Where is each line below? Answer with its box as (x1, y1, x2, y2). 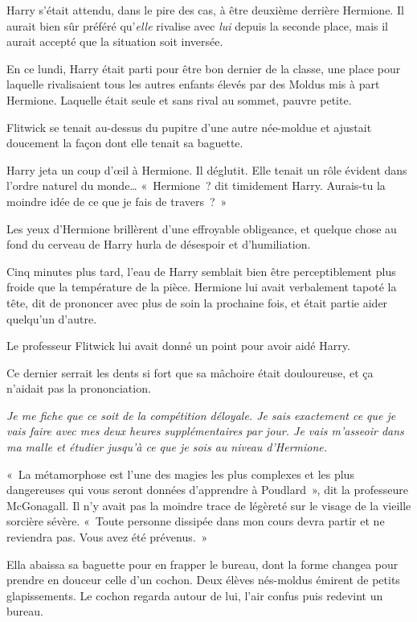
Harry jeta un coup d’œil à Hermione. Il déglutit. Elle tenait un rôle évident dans (6, 161, 407, 178)
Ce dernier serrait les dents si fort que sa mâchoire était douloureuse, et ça (6, 364, 374, 381)
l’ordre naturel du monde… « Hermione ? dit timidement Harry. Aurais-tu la (6, 177, 386, 194)
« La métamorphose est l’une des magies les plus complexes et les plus (6, 465, 354, 482)
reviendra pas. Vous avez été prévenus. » (6, 529, 208, 546)
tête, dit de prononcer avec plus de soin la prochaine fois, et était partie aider (6, 294, 388, 311)
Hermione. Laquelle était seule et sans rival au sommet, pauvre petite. (6, 91, 352, 108)
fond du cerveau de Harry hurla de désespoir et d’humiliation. (6, 236, 311, 253)
